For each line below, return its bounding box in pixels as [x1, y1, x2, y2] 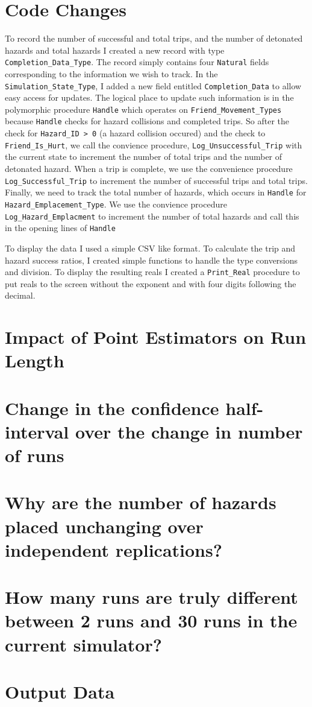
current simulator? [5, 632, 162, 656]
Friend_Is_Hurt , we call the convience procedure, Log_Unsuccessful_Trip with [5, 138, 302, 151]
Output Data [5, 679, 115, 703]
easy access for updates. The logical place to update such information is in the [5, 91, 294, 104]
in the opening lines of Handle [5, 221, 116, 234]
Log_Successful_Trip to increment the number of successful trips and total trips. [5, 174, 308, 186]
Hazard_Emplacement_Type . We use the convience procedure [5, 197, 227, 210]
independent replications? [5, 537, 222, 562]
